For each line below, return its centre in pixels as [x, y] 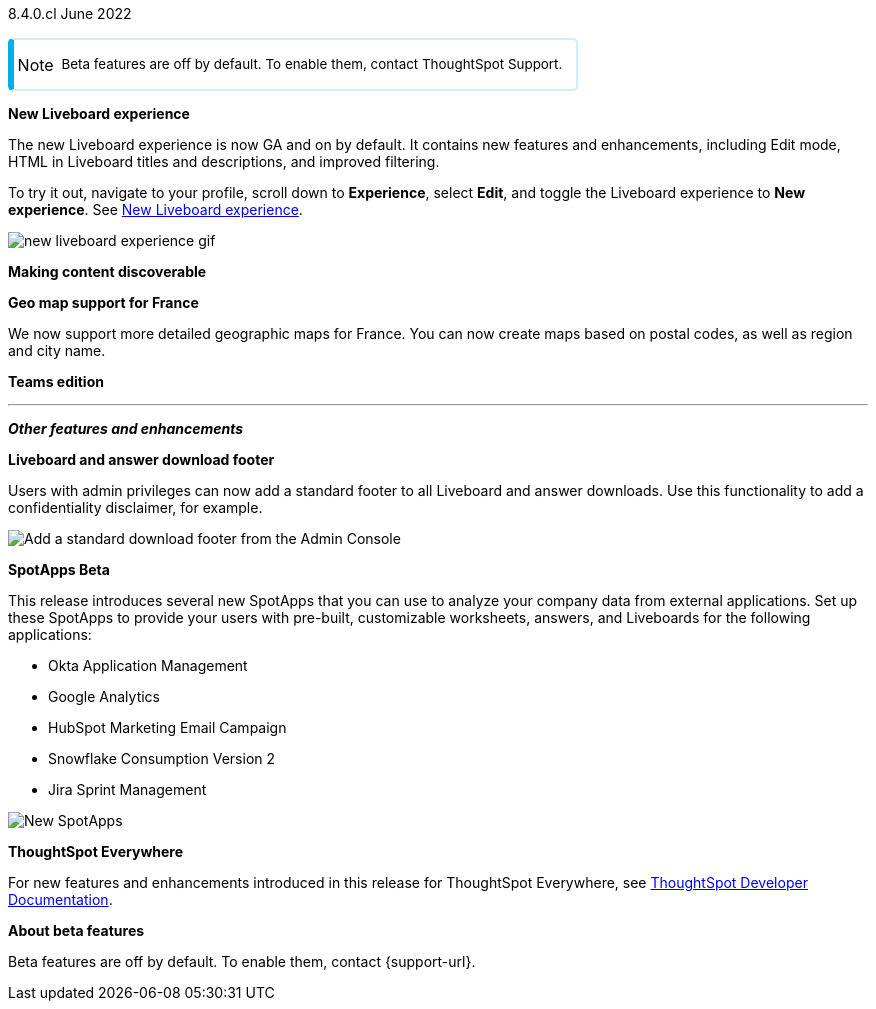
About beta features [76, 931]
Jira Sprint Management [127, 790]
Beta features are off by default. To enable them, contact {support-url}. [242, 962]
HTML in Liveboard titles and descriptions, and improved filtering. [224, 162]
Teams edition [56, 382]
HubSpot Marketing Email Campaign [167, 728]
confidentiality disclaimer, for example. [135, 508]
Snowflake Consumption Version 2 [162, 759]
